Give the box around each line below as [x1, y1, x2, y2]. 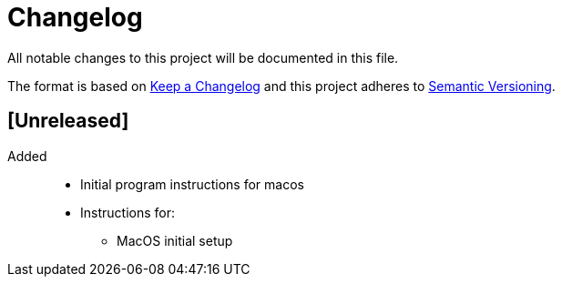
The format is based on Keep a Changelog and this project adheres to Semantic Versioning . [7, 77, 556, 94]
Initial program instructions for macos [80, 176, 304, 192]
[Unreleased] [7, 109, 129, 133]
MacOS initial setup [117, 232, 233, 248]
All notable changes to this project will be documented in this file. [7, 49, 399, 66]
